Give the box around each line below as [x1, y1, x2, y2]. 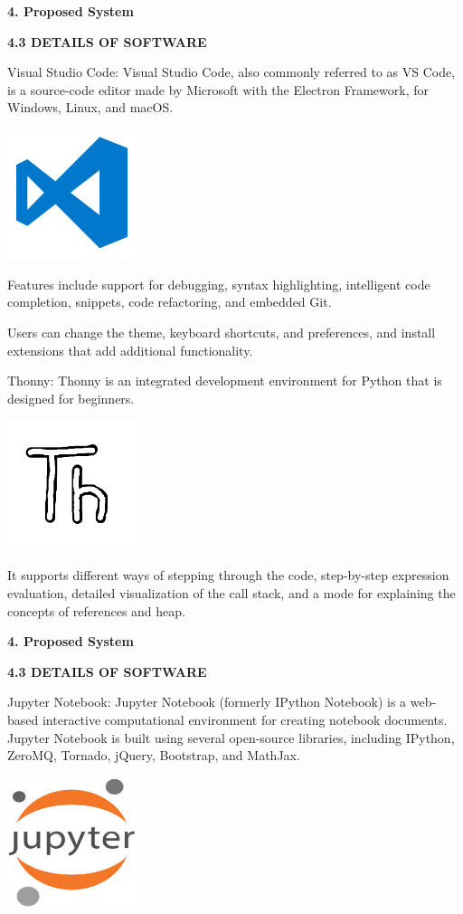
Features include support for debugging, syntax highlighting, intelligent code [7, 274, 430, 293]
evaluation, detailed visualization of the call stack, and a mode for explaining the [7, 583, 456, 602]
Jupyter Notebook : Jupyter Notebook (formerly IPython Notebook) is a [7, 692, 407, 711]
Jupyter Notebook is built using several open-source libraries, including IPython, [7, 728, 455, 747]
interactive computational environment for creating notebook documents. [42, 709, 448, 728]
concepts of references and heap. [7, 601, 185, 620]
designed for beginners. [7, 388, 135, 407]
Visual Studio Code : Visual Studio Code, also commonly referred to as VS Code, [7, 62, 456, 81]
